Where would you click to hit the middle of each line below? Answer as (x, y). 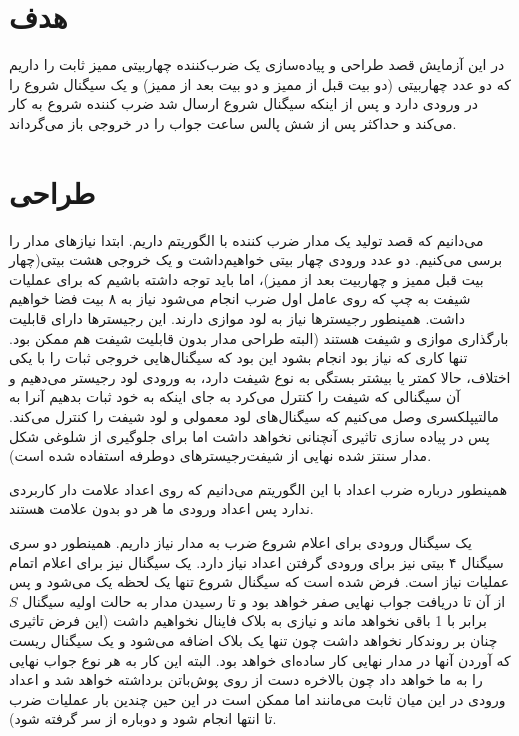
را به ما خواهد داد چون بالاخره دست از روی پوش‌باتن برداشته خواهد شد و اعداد (246, 679)
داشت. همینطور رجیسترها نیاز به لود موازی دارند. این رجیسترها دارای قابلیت (237, 318)
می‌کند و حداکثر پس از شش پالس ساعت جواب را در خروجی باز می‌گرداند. (233, 122)
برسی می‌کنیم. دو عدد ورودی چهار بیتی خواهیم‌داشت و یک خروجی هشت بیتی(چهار (256, 259)
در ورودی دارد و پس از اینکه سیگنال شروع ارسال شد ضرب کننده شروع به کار (243, 103)
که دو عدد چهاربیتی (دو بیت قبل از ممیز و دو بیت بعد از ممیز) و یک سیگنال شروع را (260, 83)
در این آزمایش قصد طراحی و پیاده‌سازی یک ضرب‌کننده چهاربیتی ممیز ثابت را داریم (257, 64)
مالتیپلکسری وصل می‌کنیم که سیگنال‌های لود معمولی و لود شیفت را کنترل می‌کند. (254, 415)
